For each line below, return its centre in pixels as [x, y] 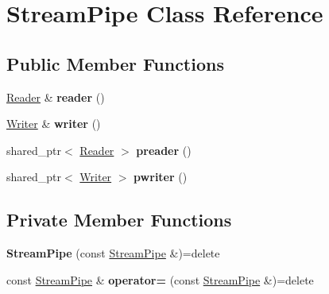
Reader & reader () [56, 97]
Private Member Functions [119, 220]
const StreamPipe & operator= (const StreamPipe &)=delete [160, 279]
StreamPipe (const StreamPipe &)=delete [113, 253]
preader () [164, 150]
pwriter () [161, 177]
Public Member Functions [115, 63]
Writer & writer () [54, 124]
